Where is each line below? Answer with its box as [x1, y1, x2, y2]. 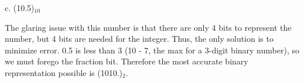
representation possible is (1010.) [5, 66, 123, 78]
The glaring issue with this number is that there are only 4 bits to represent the [5, 21, 292, 33]
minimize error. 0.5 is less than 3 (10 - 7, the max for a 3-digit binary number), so [5, 44, 299, 56]
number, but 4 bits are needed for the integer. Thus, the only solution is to [5, 33, 274, 45]
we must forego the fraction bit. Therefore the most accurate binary [5, 55, 248, 67]
